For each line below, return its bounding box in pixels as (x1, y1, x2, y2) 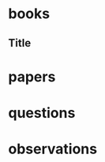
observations (8, 140, 97, 158)
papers (8, 68, 56, 85)
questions (8, 104, 76, 122)
